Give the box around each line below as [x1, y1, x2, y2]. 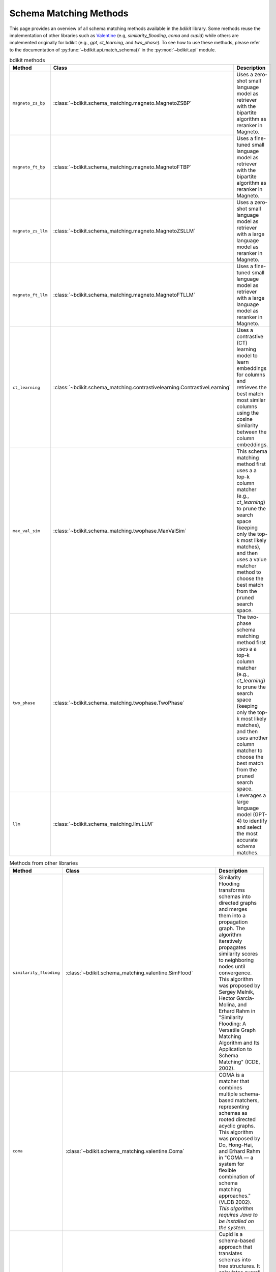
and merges [219, 906, 248, 913]
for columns [236, 371, 265, 379]
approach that [219, 1243, 253, 1250]
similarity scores [219, 950, 258, 957]
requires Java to [219, 1211, 258, 1218]
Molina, [219, 1001, 236, 1008]
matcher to [236, 747, 263, 754]
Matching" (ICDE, [219, 1058, 260, 1065]
